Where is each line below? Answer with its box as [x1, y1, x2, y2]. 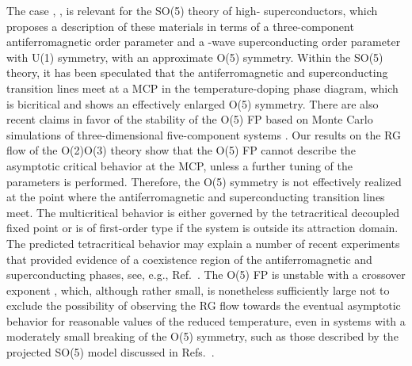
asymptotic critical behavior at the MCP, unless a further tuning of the [6, 157, 353, 173]
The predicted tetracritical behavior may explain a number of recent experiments [6, 234, 400, 251]
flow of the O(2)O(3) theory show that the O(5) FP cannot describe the [6, 142, 356, 158]
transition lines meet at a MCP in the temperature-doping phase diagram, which [6, 79, 399, 96]
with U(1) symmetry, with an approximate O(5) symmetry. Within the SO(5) [6, 48, 383, 65]
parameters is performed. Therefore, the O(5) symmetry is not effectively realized [6, 173, 402, 189]
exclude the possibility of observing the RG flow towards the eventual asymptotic [6, 297, 401, 314]
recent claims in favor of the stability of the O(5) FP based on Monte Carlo [6, 111, 373, 128]
